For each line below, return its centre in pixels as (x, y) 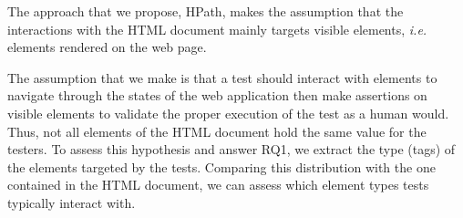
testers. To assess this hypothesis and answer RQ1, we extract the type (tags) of (231, 149)
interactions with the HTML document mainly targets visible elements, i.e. (217, 29)
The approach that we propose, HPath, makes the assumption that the (206, 11)
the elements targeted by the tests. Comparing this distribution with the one (221, 166)
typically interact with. (72, 202)
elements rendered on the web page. (107, 47)
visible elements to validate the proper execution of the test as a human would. (228, 113)
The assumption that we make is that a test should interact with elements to (222, 77)
